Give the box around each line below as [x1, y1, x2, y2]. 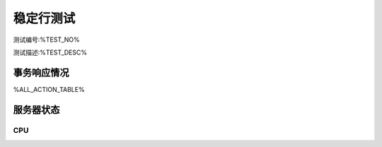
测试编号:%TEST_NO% [13, 35, 81, 44]
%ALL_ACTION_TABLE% [13, 85, 85, 93]
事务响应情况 [13, 66, 69, 78]
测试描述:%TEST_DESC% [13, 48, 88, 57]
